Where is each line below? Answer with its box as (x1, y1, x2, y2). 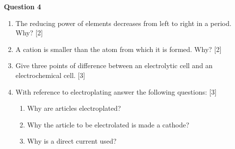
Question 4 (4, 1, 41, 11)
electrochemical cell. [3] (15, 70, 85, 80)
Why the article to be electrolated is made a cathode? (27, 119, 189, 129)
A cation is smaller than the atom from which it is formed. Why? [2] (15, 44, 222, 54)
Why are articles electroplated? (27, 103, 121, 113)
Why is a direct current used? (27, 136, 117, 146)
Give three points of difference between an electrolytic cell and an (15, 60, 213, 71)
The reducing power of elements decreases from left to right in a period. (15, 18, 232, 28)
